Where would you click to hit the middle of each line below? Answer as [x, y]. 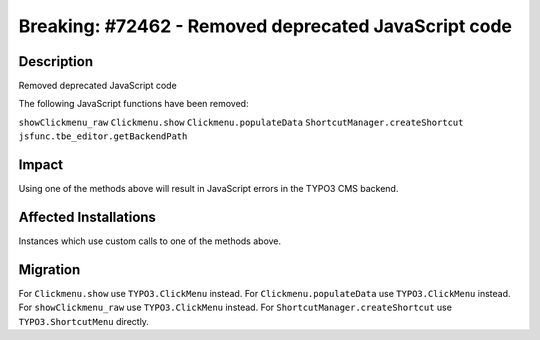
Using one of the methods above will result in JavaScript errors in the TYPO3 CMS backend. [208, 189]
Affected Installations [87, 216]
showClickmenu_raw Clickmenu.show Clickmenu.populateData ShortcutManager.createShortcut [241, 122]
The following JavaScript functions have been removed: [133, 104]
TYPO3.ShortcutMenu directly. [84, 321]
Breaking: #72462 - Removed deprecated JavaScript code [265, 26]
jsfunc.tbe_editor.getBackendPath [103, 136]
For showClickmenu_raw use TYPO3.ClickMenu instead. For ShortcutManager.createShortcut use [235, 307]
